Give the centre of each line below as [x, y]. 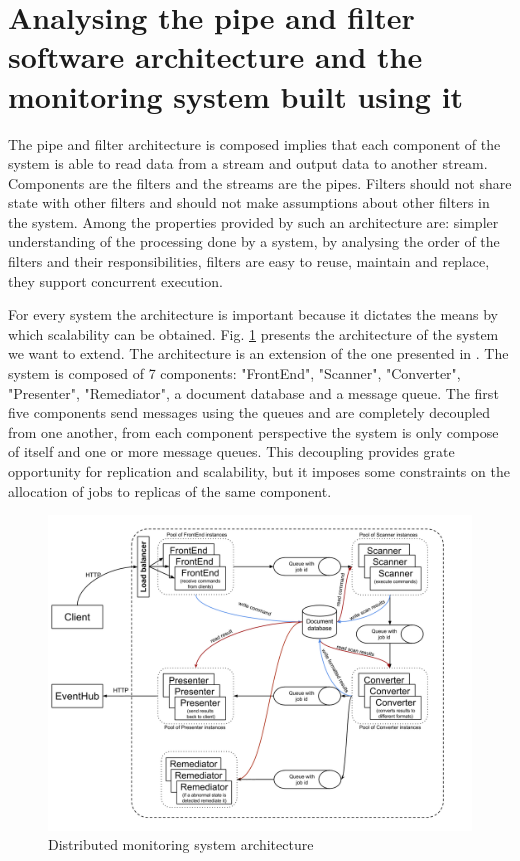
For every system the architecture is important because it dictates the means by [253, 314]
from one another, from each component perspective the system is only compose [253, 431]
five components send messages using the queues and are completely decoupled [249, 412]
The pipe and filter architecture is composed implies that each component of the [254, 143]
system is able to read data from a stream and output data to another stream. [248, 163]
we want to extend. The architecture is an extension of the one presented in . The [258, 353]
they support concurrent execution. [115, 280]
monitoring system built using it [236, 95]
